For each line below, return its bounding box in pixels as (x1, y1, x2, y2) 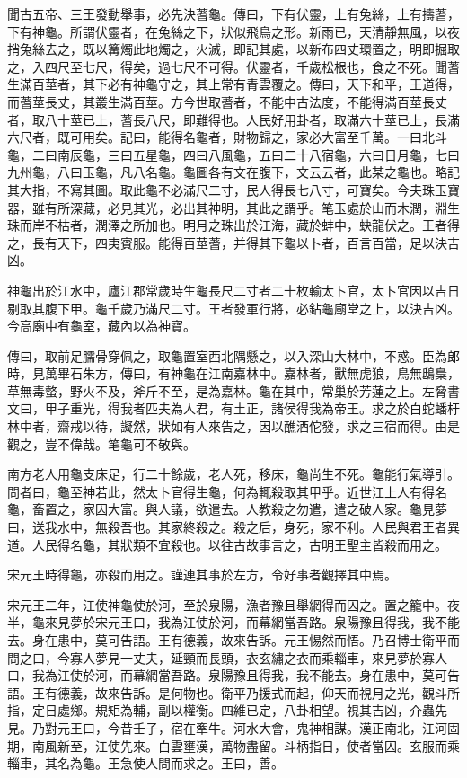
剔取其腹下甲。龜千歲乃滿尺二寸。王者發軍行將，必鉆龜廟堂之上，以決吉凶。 (7, 298, 460, 317)
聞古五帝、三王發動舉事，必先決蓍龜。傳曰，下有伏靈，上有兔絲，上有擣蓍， (7, 4, 460, 22)
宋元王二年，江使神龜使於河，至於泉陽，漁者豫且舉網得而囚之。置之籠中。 (7, 595, 447, 614)
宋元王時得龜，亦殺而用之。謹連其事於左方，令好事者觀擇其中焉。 (7, 565, 397, 584)
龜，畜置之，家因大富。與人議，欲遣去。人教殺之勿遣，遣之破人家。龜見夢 (7, 500, 447, 518)
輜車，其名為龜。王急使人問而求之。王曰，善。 (7, 754, 284, 773)
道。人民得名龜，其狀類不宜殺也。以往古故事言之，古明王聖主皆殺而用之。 (7, 535, 447, 553)
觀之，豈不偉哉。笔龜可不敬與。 (7, 434, 196, 453)
